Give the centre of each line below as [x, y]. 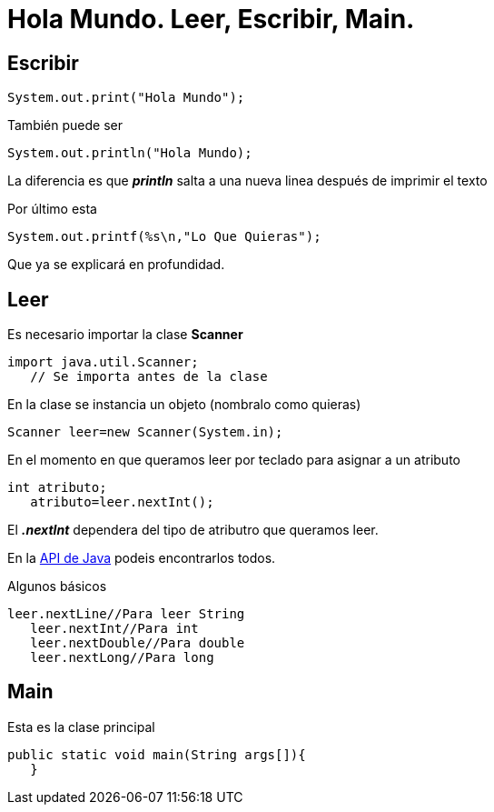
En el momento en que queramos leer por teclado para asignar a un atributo [234, 460]
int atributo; [57, 488]
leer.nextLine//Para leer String [126, 614]
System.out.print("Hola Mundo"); [126, 98]
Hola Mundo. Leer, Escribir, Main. [211, 19]
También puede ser [65, 125]
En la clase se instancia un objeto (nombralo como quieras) [184, 405]
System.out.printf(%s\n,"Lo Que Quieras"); [164, 237]
